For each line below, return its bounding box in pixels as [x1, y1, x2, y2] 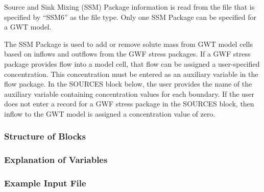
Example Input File [4, 177, 86, 189]
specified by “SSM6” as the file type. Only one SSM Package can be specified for [4, 11, 256, 22]
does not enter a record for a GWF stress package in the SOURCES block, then [4, 98, 254, 109]
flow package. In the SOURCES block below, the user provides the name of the [4, 78, 252, 89]
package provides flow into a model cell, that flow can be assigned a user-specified [4, 58, 260, 69]
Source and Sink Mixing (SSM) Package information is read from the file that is [4, 2, 255, 12]
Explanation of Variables [4, 153, 108, 166]
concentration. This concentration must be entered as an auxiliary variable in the [4, 68, 258, 79]
